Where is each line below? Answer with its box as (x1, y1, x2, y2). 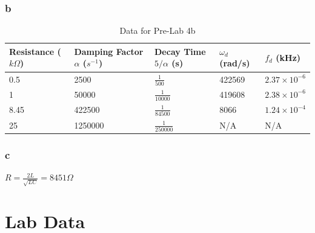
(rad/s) (219, 57, 250, 69)
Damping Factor (74, 45, 144, 57)
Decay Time (154, 45, 206, 57)
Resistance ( (9, 45, 61, 57)
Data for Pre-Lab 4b (119, 24, 196, 37)
